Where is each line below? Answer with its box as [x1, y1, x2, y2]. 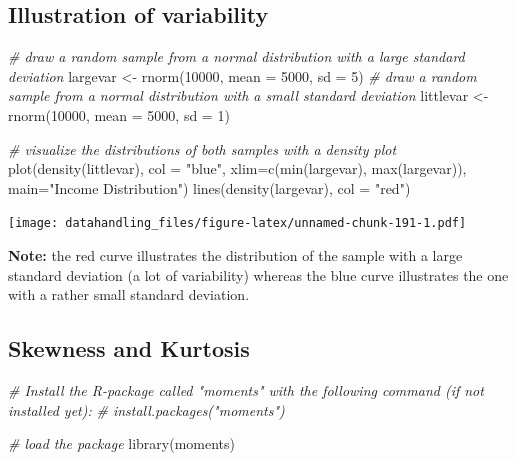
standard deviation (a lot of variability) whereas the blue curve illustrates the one [8, 264, 509, 285]
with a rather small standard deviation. [8, 284, 250, 305]
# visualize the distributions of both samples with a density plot [8, 138, 397, 159]
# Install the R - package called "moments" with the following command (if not [8, 380, 484, 400]
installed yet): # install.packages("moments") [8, 399, 285, 420]
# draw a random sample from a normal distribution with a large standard [8, 46, 465, 67]
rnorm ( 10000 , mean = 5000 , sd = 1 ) [8, 104, 230, 125]
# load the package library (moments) [8, 433, 235, 454]
